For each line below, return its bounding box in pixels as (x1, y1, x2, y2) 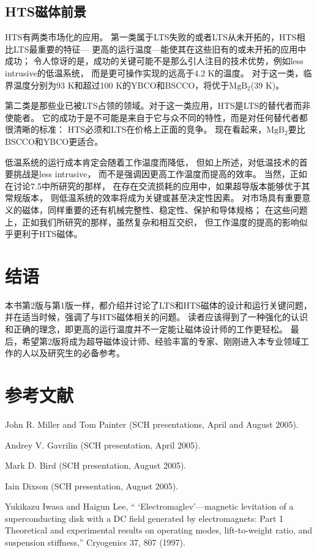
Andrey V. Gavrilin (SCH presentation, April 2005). (5, 438, 201, 451)
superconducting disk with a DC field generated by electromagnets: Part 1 (5, 511, 283, 524)
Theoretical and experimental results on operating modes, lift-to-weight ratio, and (5, 524, 313, 537)
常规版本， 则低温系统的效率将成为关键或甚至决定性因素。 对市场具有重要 (5, 191, 302, 204)
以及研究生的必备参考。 (30, 346, 125, 359)
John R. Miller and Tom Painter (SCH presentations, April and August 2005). (5, 417, 299, 430)
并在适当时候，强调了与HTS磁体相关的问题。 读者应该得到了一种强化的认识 (5, 310, 308, 323)
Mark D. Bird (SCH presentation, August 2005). (5, 459, 187, 472)
